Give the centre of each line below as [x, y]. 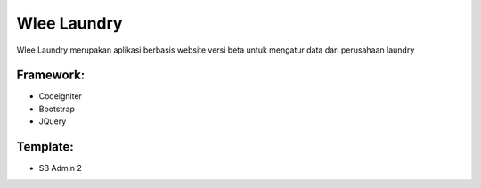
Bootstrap [57, 109]
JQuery [53, 121]
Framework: [51, 75]
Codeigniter [60, 96]
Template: [45, 147]
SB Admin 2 [60, 168]
